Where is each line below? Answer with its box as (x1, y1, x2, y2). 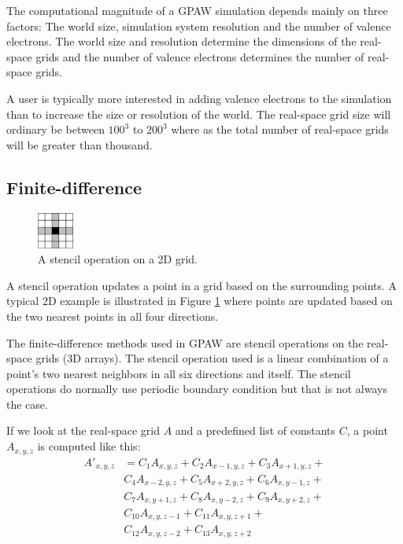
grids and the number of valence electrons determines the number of (35, 48, 364, 64)
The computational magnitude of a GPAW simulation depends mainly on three (6, 2, 388, 18)
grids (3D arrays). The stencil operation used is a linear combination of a (35, 350, 389, 366)
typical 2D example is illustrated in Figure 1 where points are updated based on (6, 292, 393, 309)
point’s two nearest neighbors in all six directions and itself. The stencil (6, 365, 351, 381)
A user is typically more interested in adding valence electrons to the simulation (6, 90, 392, 106)
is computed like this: (37, 438, 141, 454)
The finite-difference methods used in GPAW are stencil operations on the (6, 334, 364, 351)
